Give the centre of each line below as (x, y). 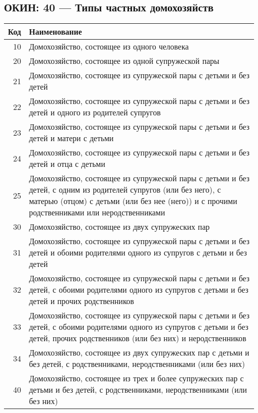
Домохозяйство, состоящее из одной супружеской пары (124, 61)
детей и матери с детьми (71, 138)
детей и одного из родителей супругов (95, 112)
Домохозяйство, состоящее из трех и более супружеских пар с (136, 378)
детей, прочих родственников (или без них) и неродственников (138, 338)
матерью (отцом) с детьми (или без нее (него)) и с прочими (133, 201)
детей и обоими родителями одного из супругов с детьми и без (138, 253)
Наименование (56, 32)
